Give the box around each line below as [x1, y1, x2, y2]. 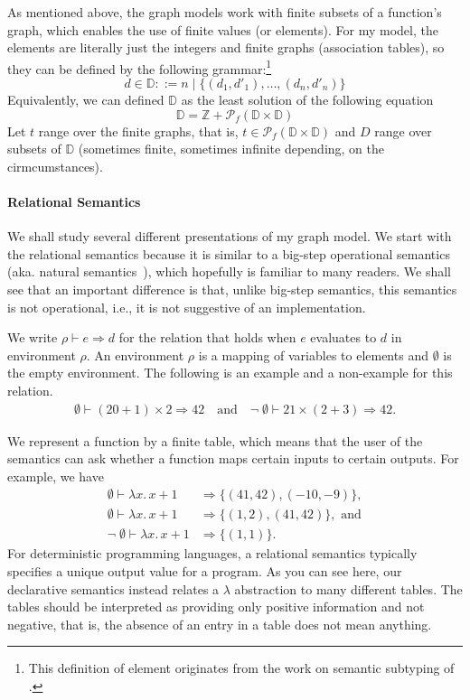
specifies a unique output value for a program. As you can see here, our [7, 562, 402, 581]
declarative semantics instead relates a [7, 579, 220, 598]
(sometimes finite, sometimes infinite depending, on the [78, 139, 385, 158]
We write [7, 328, 58, 347]
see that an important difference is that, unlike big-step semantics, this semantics [7, 279, 457, 298]
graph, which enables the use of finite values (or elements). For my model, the [7, 20, 438, 39]
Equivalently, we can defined [7, 90, 164, 109]
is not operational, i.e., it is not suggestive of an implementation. [7, 297, 366, 316]
